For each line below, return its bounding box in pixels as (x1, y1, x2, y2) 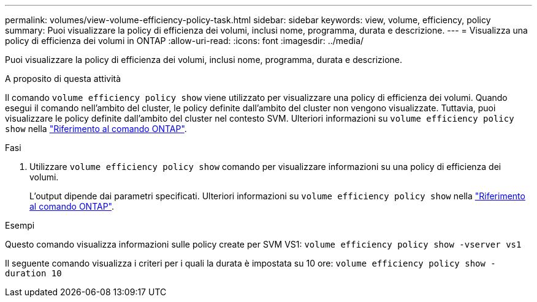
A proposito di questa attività (5, 73, 121, 84)
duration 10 (5, 268, 62, 278)
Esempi (5, 220, 35, 230)
